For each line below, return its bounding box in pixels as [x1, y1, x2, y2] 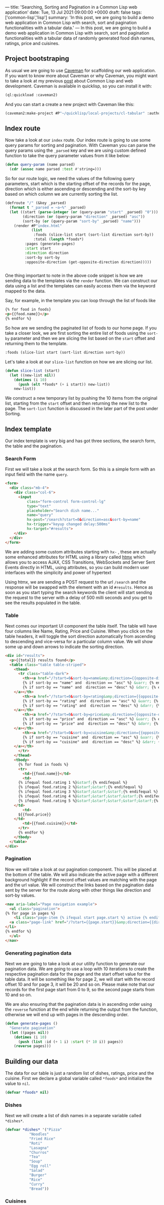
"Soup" [29, 1159, 42, 1164]
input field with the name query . [5, 471, 68, 477]
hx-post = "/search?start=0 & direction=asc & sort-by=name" [26, 517, 141, 522]
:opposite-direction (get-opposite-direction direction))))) [24, 260, 152, 265]
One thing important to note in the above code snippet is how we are [5, 273, 143, 279]
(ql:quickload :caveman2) [5, 92, 58, 97]
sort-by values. [5, 892, 36, 898]
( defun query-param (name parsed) [5, 162, 76, 167]
